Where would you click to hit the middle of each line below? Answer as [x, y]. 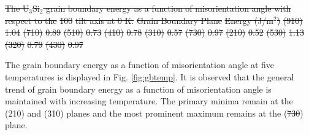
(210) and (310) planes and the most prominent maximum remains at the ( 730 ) [154, 113]
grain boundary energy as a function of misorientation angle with [169, 8]
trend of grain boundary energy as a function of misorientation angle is [138, 89]
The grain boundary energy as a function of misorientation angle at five [140, 65]
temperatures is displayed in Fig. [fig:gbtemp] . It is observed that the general [150, 76]
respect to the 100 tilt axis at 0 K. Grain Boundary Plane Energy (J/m [139, 20]
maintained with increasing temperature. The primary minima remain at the [149, 101]
